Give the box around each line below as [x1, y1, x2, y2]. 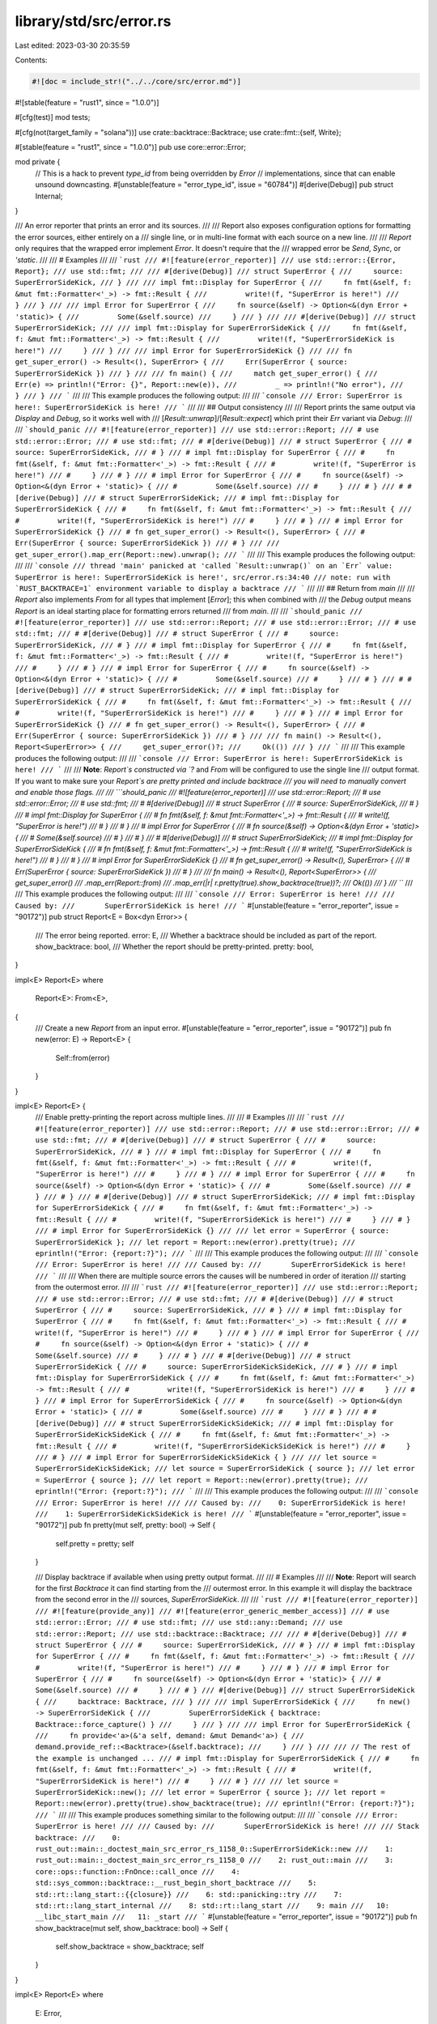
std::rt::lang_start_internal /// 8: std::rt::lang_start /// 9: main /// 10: [35, 1901, 390, 1910]
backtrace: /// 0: [35, 1833, 121, 1842]
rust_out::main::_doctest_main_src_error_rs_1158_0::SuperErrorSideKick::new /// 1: [35, 1844, 394, 1853]
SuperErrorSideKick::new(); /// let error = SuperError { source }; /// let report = [35, 1788, 386, 1797]
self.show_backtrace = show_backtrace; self [55, 1941, 205, 1951]
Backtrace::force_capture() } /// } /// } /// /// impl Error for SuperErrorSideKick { [35, 1720, 411, 1728]
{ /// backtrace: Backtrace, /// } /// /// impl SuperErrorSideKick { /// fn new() [35, 1697, 411, 1706]
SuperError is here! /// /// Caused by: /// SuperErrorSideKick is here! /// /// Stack [35, 1822, 420, 1831]
